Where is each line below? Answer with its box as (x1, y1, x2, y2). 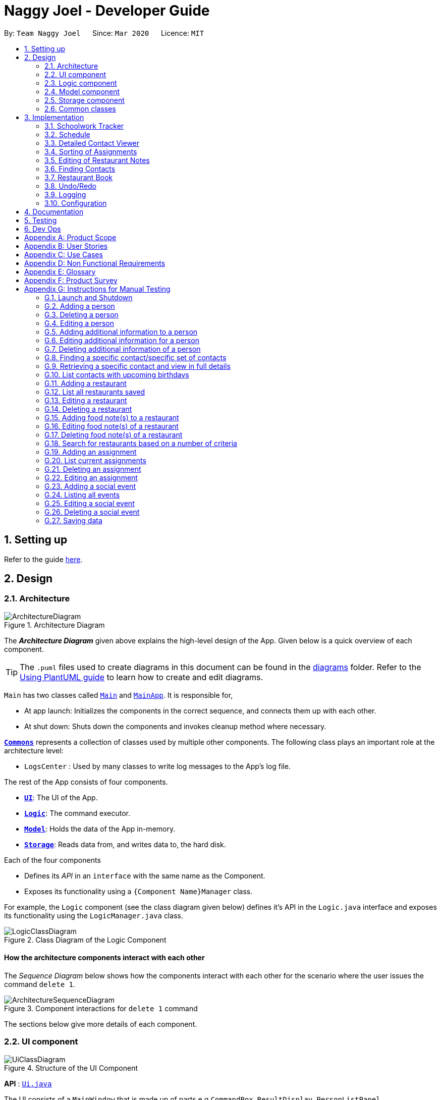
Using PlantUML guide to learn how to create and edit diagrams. (20, 672, 263, 682)
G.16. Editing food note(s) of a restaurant (44, 421, 179, 430)
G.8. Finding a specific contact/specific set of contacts (44, 353, 227, 362)
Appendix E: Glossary (24, 267, 96, 276)
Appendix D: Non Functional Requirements (24, 258, 166, 267)
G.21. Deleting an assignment (44, 464, 141, 473)
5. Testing (24, 215, 57, 225)
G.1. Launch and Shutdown (44, 293, 133, 302)
